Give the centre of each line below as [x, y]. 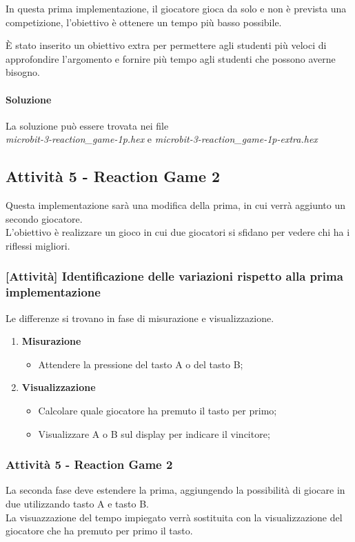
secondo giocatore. [44, 218]
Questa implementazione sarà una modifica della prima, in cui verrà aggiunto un [176, 205]
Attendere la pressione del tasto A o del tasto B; [141, 364]
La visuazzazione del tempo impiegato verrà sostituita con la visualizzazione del [174, 517]
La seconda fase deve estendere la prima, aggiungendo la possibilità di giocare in [175, 490]
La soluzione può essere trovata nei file [87, 125]
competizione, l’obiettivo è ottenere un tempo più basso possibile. [144, 22]
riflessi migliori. [38, 245]
